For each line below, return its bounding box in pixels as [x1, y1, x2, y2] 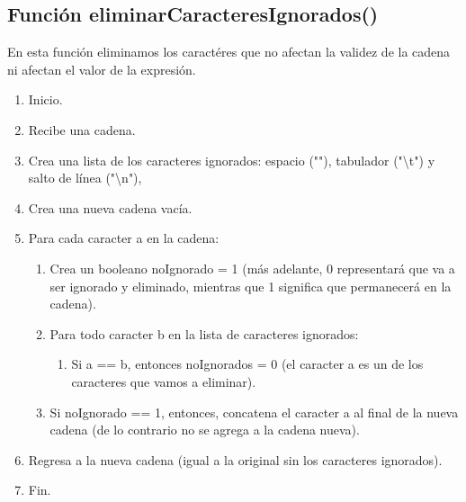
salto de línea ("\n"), [28, 168, 142, 187]
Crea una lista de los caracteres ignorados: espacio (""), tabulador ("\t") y [28, 150, 435, 169]
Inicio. [28, 90, 63, 109]
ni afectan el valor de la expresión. [7, 59, 196, 78]
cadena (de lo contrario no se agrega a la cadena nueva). [49, 420, 360, 439]
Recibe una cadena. [28, 120, 136, 139]
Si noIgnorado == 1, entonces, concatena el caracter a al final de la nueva [49, 402, 459, 421]
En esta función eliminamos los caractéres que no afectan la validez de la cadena [7, 42, 451, 61]
